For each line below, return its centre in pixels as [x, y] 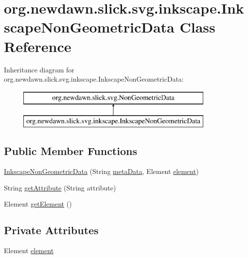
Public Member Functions [71, 151]
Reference [38, 46]
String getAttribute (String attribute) [60, 187]
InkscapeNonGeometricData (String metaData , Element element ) [101, 171]
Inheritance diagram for [39, 69]
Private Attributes [51, 230]
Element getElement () [38, 204]
